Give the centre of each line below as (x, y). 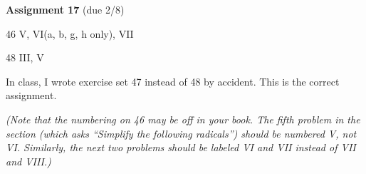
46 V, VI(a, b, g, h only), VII (70, 33)
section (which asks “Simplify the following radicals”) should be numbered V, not (181, 133)
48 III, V (25, 57)
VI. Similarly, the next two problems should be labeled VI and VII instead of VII (181, 147)
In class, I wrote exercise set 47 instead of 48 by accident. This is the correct (173, 81)
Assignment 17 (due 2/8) (65, 9)
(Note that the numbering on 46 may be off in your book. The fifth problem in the (183, 119)
